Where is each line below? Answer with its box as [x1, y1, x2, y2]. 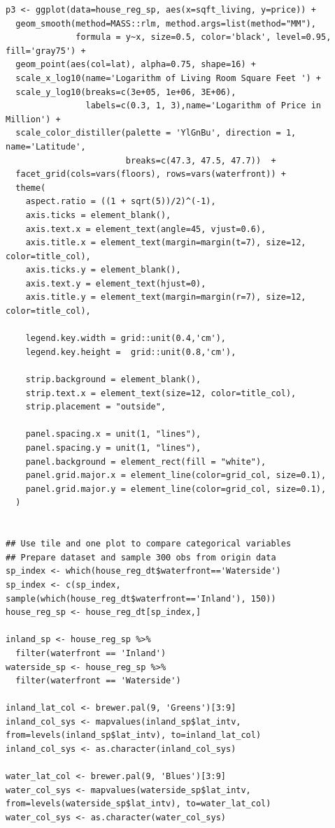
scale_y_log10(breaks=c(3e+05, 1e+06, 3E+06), [15, 87, 236, 97]
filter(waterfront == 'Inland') [15, 648, 166, 658]
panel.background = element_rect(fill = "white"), [25, 456, 266, 467]
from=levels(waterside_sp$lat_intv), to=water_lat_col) [6, 799, 271, 809]
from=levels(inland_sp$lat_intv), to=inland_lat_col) [6, 730, 262, 741]
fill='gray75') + [6, 45, 86, 56]
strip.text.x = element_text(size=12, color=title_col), [25, 388, 297, 398]
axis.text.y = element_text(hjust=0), [25, 278, 206, 289]
